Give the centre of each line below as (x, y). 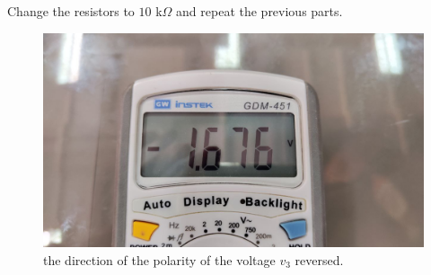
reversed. (319, 259)
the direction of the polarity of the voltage (159, 259)
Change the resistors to (71, 11)
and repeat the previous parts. (259, 11)
